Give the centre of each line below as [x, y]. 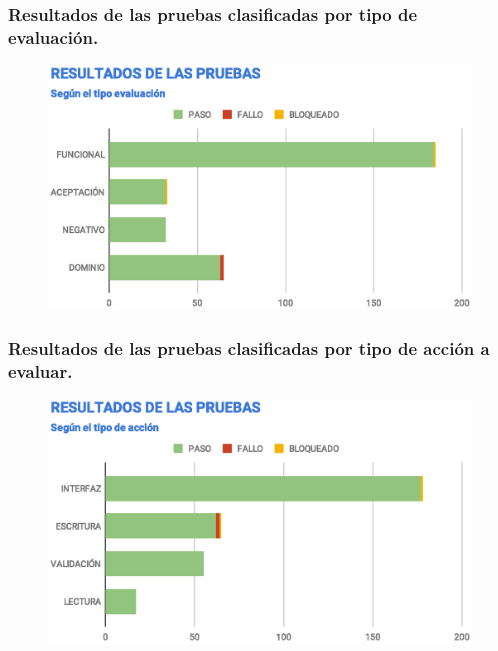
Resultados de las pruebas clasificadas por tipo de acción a [249, 347]
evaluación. [53, 36]
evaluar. [40, 370]
